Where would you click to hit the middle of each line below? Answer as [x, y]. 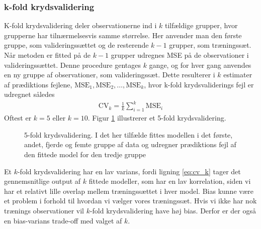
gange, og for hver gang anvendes [200, 65]
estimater [238, 75]
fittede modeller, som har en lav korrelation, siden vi [170, 181]
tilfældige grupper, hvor [201, 25]
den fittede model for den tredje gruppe [85, 154]
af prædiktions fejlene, [38, 84]
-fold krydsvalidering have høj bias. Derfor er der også [173, 211]
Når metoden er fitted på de [47, 55]
